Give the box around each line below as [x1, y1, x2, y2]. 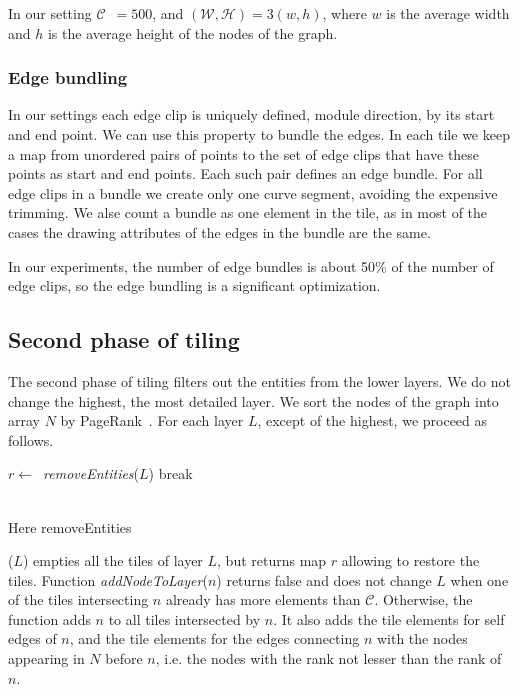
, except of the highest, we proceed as [257, 410, 488, 431]
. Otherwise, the [374, 589, 473, 610]
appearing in [8, 648, 85, 669]
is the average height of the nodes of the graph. [47, 22, 338, 43]
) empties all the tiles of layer [23, 550, 203, 571]
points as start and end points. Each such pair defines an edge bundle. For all [8, 163, 483, 184]
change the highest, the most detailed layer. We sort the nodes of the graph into [8, 390, 499, 411]
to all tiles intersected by [108, 608, 261, 629]
